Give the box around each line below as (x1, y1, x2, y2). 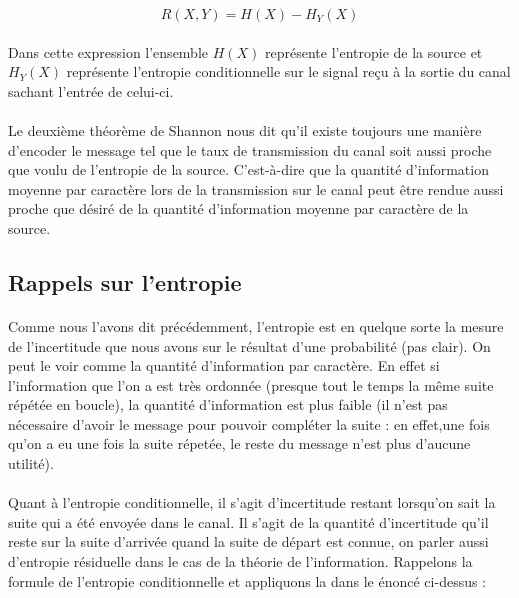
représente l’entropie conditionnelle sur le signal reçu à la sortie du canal (66, 61, 511, 82)
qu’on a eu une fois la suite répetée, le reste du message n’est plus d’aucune (8, 433, 471, 454)
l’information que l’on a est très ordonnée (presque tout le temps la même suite (8, 374, 494, 395)
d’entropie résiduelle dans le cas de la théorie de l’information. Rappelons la (8, 551, 473, 572)
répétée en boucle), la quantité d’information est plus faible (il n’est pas (8, 394, 448, 415)
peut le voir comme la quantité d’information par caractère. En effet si (8, 355, 440, 376)
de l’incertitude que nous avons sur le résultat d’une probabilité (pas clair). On (8, 335, 491, 356)
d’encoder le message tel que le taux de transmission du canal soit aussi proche (8, 139, 492, 160)
